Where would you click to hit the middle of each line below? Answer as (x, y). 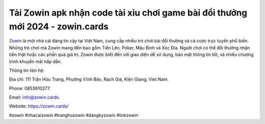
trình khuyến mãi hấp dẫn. (35, 62)
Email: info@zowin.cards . (35, 97)
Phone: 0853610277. (30, 88)
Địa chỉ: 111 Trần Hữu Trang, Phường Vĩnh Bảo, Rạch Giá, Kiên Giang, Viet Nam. (89, 79)
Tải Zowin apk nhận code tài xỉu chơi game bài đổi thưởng (128, 13)
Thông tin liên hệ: (27, 70)
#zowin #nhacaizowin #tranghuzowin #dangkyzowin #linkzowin (74, 115)
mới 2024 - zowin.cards (59, 26)
